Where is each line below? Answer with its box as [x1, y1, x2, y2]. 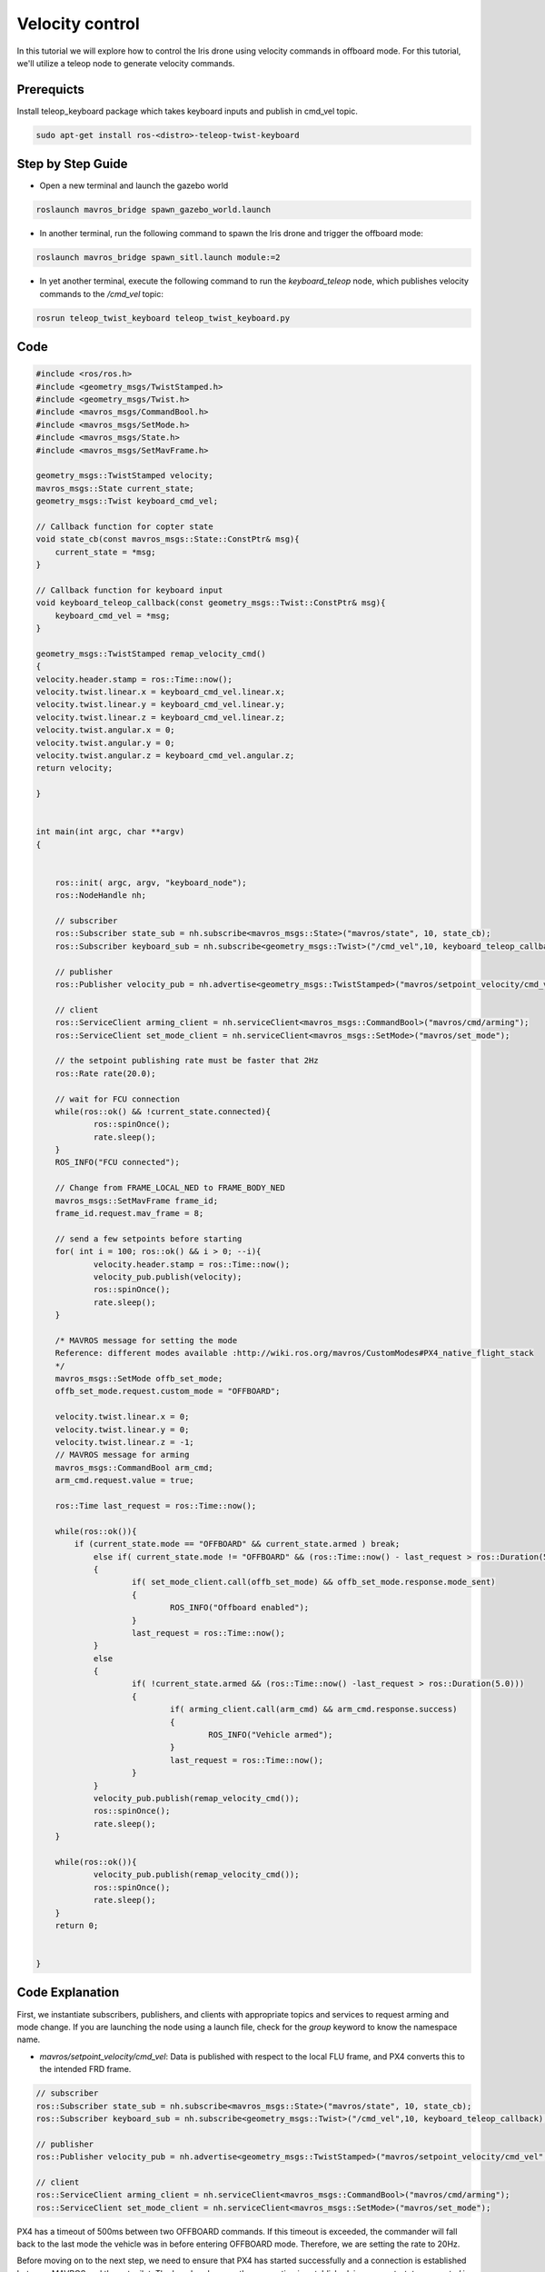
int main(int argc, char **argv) [35, 827, 185, 837]
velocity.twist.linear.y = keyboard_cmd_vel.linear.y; [35, 700, 285, 710]
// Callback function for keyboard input [35, 584, 223, 595]
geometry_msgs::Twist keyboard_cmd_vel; [35, 496, 218, 506]
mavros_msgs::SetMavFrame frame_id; [54, 1195, 218, 1206]
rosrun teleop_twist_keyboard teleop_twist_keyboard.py [35, 313, 291, 323]
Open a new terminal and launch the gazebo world [39, 180, 229, 191]
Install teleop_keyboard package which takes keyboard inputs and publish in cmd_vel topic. [16, 105, 358, 116]
